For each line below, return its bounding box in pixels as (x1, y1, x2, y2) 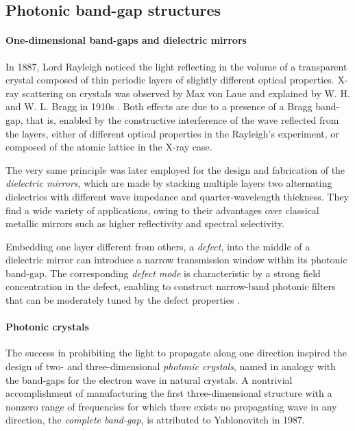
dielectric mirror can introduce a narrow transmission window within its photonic (5, 252, 347, 267)
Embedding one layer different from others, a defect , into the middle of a (5, 239, 310, 253)
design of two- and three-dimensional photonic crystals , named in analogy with (5, 359, 336, 374)
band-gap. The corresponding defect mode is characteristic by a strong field (5, 265, 321, 280)
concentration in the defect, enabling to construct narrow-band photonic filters (5, 279, 336, 293)
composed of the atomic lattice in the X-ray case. (5, 140, 212, 154)
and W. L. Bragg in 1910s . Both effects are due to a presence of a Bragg (5, 99, 313, 114)
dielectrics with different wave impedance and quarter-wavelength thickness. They (5, 189, 349, 203)
